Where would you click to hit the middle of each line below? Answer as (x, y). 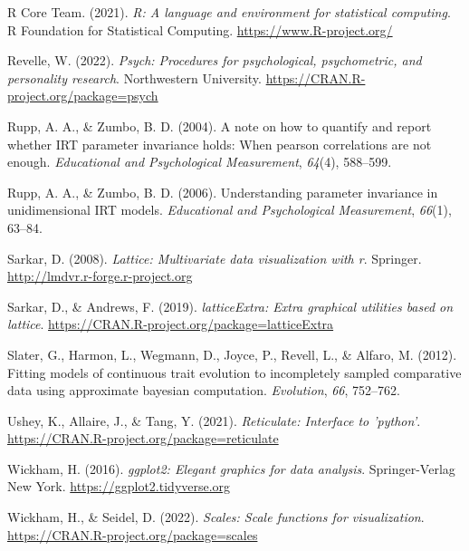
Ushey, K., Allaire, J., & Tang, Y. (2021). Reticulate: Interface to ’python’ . (214, 420)
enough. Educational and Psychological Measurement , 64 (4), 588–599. (200, 162)
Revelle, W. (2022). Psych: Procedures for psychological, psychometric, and (215, 60)
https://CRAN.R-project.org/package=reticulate (143, 438)
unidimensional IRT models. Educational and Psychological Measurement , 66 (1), (230, 210)
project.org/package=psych (83, 96)
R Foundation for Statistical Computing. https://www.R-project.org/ (200, 29)
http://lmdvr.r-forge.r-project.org (100, 276)
